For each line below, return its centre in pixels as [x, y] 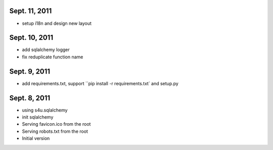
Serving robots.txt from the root [55, 131]
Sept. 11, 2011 [31, 11]
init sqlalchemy [38, 117]
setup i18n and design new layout [57, 23]
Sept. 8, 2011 [30, 98]
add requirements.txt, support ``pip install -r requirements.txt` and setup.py [100, 83]
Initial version [36, 138]
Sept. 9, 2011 [30, 71]
